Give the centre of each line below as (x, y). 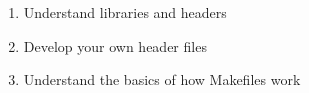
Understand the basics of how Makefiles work (162, 79)
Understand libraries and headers (125, 12)
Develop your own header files (115, 45)
